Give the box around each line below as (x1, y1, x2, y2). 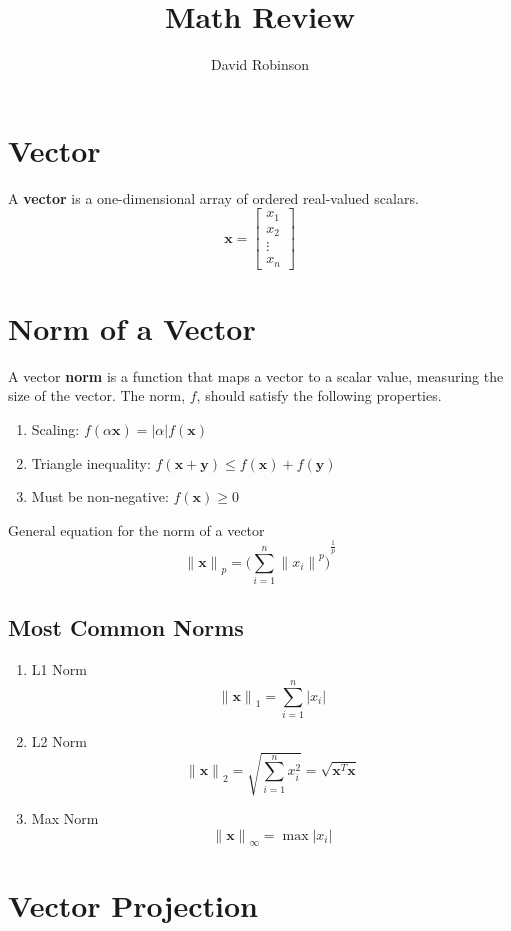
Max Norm (31, 807, 99, 828)
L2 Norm (31, 730, 87, 751)
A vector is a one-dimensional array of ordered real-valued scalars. (8, 187, 419, 208)
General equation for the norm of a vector (8, 519, 265, 540)
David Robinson (210, 54, 310, 75)
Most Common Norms (8, 612, 244, 643)
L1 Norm (31, 659, 87, 680)
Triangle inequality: (31, 452, 151, 473)
